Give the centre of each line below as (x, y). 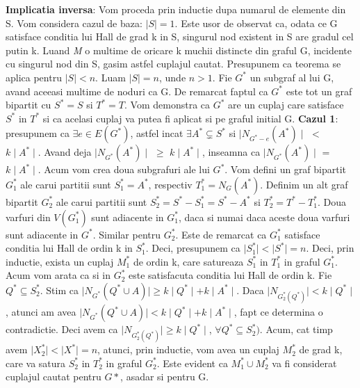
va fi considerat (304, 363)
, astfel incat (157, 133)
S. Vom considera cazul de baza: (74, 23)
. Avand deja (65, 152)
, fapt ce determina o (278, 312)
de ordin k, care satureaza (188, 261)
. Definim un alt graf (304, 184)
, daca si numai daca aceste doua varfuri (264, 217)
